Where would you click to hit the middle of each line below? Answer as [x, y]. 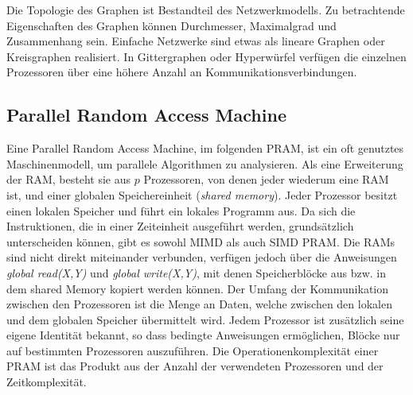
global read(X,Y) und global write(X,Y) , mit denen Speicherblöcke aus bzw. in [197, 272]
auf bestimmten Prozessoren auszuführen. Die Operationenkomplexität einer [193, 350]
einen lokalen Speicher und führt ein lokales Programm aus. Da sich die [181, 210]
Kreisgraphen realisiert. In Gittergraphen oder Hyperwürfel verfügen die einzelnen [206, 56]
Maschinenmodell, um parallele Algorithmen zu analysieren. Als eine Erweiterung [205, 163]
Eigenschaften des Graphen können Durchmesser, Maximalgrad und [171, 25]
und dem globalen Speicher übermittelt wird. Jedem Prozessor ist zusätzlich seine [205, 319]
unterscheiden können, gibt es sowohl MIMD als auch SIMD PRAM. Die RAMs [201, 241]
